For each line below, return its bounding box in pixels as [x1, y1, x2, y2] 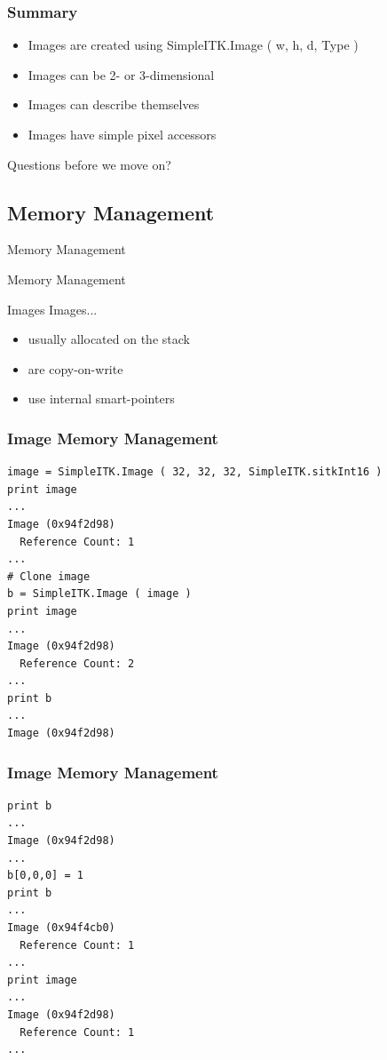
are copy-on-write [28, 359, 123, 378]
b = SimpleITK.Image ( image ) [7, 587, 192, 601]
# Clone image [7, 570, 91, 583]
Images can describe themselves [28, 95, 200, 114]
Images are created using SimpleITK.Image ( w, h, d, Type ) [28, 36, 359, 54]
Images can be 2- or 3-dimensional [28, 65, 215, 84]
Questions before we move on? [7, 155, 171, 173]
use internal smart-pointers [28, 389, 175, 408]
